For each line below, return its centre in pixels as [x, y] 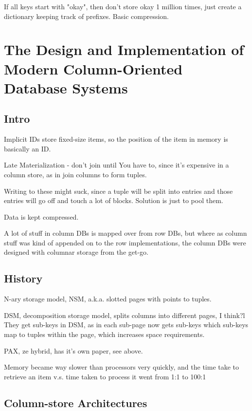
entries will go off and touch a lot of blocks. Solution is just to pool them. [114, 200]
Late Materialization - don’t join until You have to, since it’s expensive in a [117, 165]
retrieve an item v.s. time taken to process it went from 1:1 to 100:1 [105, 376]
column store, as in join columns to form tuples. [75, 174]
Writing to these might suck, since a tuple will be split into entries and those [118, 191]
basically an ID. [27, 148]
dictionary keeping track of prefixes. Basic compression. [86, 16]
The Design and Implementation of [124, 49]
